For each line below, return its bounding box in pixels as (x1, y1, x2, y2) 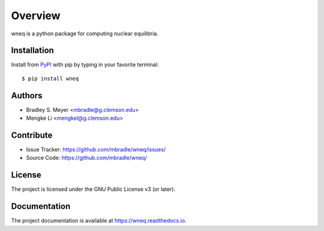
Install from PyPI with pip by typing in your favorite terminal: (11, 61, 159, 68)
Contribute (11, 130, 53, 140)
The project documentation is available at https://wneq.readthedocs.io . (11, 217, 187, 224)
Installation (11, 45, 54, 56)
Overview (11, 9, 61, 22)
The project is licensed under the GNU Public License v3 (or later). (11, 186, 176, 193)
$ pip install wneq (22, 75, 79, 82)
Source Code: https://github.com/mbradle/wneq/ (26, 154, 147, 162)
